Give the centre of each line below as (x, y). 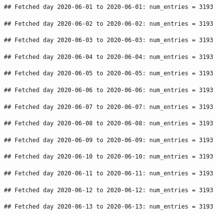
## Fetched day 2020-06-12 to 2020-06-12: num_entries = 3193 (109, 190)
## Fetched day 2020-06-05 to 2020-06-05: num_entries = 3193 (109, 74)
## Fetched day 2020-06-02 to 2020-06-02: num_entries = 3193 (109, 24)
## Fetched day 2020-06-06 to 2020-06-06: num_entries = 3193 (109, 90)
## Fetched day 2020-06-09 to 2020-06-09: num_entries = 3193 (109, 140)
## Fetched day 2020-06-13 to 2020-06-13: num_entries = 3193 (109, 207)
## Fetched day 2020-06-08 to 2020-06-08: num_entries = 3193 (109, 124)
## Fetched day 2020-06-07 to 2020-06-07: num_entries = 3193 (109, 107)
